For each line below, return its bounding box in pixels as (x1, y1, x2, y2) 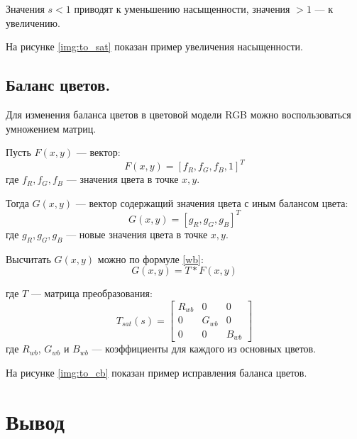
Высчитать (6, 251, 51, 266)
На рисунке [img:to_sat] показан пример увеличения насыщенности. (6, 39, 303, 54)
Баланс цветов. (6, 74, 111, 96)
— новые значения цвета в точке (66, 226, 208, 241)
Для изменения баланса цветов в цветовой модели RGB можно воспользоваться (6, 106, 351, 121)
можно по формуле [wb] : (97, 251, 204, 266)
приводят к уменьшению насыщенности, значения (74, 1, 290, 16)
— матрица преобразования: (31, 286, 153, 301)
